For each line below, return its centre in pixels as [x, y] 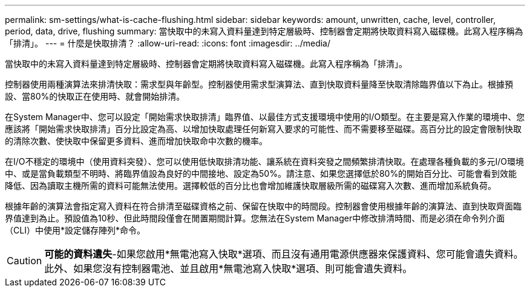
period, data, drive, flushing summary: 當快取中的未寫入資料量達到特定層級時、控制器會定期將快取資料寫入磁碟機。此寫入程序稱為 [264, 31]
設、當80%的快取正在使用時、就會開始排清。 [95, 96]
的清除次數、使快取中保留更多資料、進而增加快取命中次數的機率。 [136, 141]
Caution [25, 261]
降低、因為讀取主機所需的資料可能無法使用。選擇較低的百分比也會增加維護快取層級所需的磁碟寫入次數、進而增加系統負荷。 [250, 186]
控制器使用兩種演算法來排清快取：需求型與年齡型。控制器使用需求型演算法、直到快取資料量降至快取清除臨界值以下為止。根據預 [259, 84]
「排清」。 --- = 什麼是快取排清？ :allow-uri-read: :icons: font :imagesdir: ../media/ [168, 43]
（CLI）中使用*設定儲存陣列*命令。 [75, 230]
